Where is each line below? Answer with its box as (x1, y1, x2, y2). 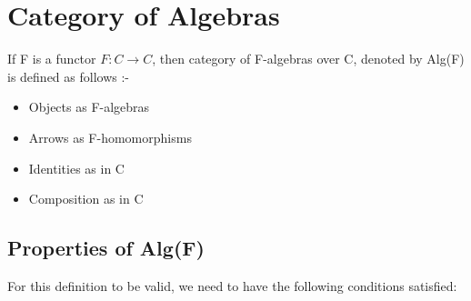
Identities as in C (28, 158, 125, 177)
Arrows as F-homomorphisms (28, 127, 192, 146)
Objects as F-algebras (28, 97, 150, 116)
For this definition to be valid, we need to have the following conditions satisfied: (7, 276, 457, 295)
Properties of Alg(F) (7, 234, 205, 262)
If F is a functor (7, 49, 96, 68)
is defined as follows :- (7, 66, 129, 85)
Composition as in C (28, 189, 144, 208)
